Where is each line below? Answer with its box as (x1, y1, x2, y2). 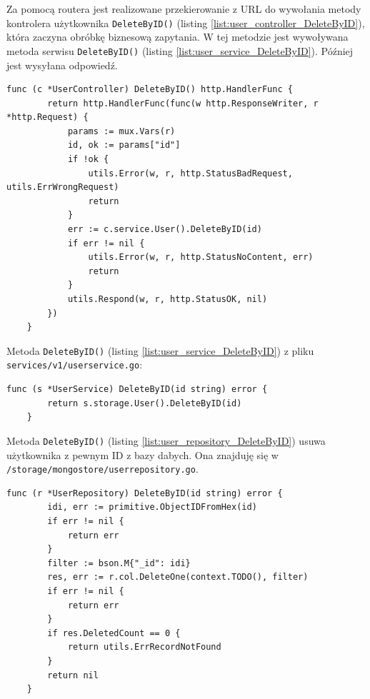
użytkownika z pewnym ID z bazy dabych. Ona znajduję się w (6, 447, 279, 462)
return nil (47, 670, 99, 680)
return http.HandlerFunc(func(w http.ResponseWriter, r (47, 98, 319, 109)
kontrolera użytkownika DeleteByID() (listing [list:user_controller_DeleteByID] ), (6, 15, 365, 30)
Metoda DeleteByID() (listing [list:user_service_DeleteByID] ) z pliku (6, 343, 314, 358)
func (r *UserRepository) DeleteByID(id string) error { (6, 488, 283, 498)
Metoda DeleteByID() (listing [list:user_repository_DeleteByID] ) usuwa (6, 433, 326, 448)
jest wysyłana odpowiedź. (6, 57, 118, 72)
